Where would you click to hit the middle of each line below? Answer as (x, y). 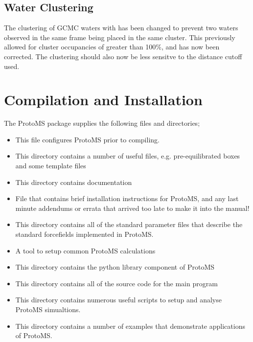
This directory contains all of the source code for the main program (116, 283)
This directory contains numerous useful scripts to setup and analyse (118, 300)
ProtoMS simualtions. (48, 309)
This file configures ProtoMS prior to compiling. (87, 139)
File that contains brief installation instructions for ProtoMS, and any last (127, 198)
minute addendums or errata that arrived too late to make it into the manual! (132, 208)
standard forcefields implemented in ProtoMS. (84, 234)
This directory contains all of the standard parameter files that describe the (129, 224)
